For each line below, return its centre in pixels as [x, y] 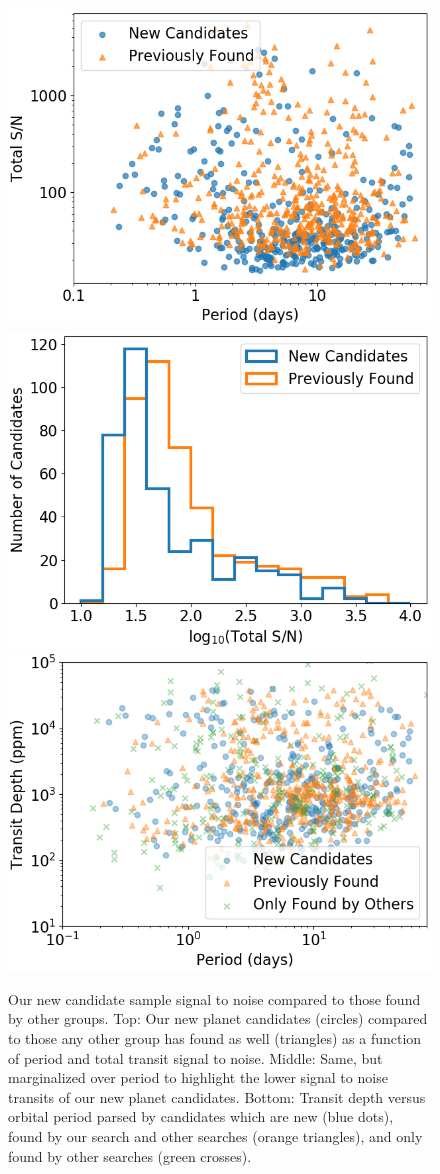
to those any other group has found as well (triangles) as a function [215, 1037]
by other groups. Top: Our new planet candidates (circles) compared [218, 1018]
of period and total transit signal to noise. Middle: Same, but [195, 1057]
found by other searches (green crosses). [130, 1155]
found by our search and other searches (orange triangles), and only [215, 1135]
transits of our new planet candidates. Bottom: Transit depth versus [217, 1096]
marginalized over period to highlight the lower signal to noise [198, 1077]
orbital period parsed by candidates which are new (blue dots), [201, 1116]
